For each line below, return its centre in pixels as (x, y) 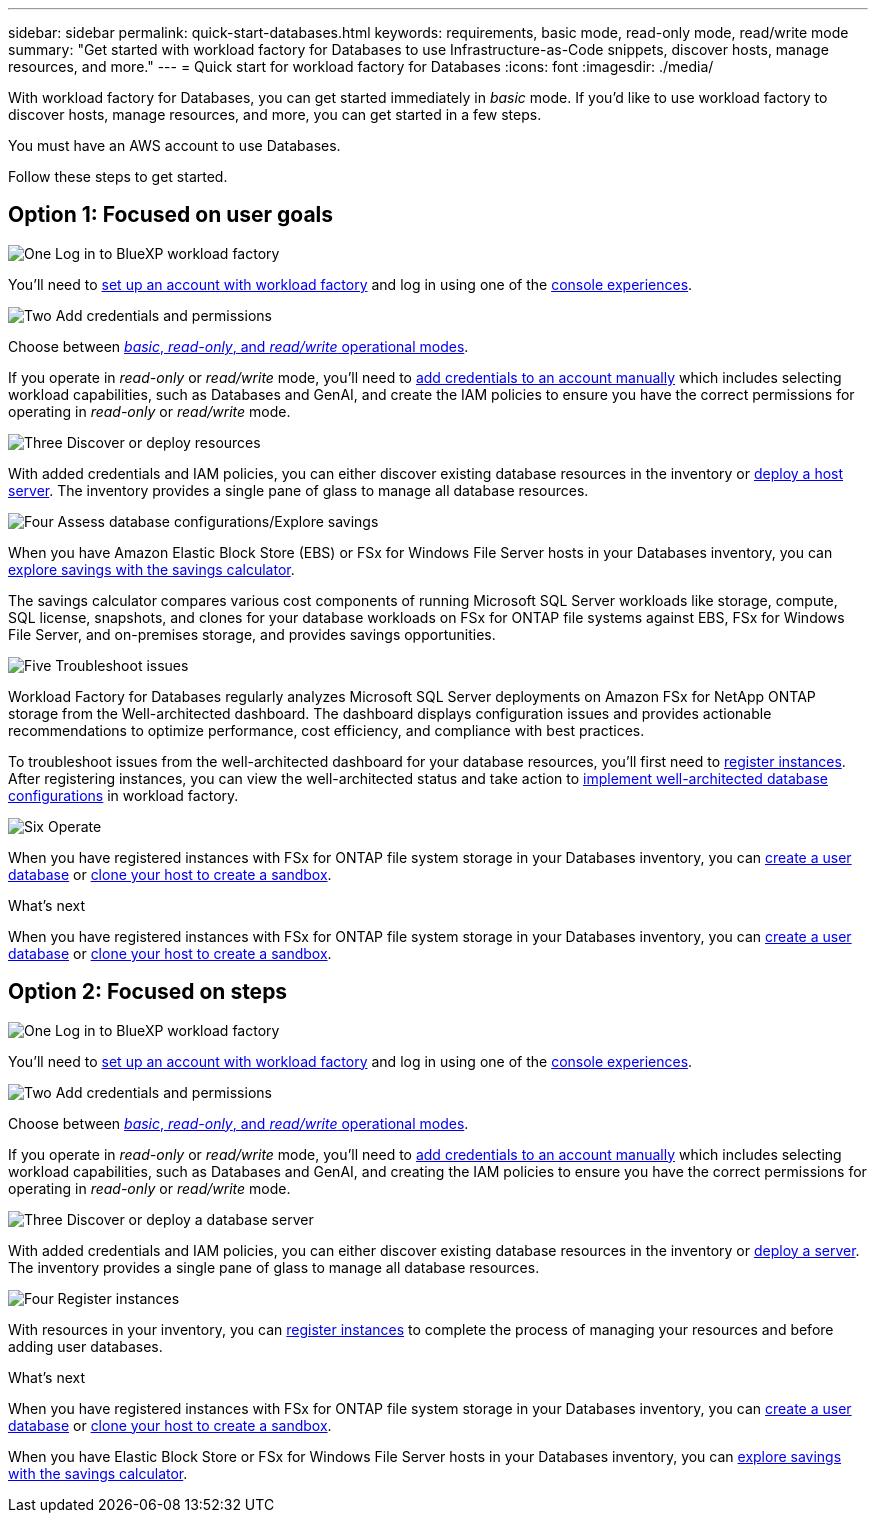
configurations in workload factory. (123, 795)
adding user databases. (85, 1346)
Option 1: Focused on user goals (171, 215)
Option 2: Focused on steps (148, 992)
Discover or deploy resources (163, 442)
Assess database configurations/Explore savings (218, 521)
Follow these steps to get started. (118, 176)
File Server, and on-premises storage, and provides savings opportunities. (252, 634)
